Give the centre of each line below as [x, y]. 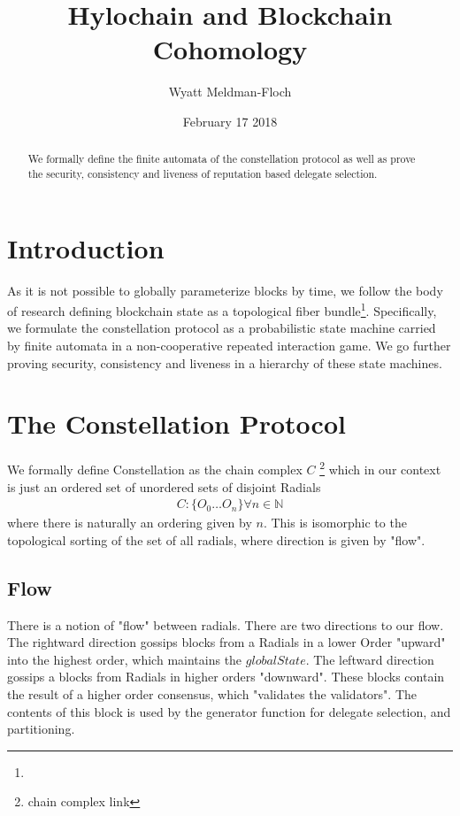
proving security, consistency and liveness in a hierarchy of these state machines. [225, 362]
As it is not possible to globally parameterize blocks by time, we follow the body [225, 290]
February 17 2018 [230, 121]
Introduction [86, 247]
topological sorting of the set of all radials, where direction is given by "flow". [216, 539]
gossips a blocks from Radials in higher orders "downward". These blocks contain [226, 677]
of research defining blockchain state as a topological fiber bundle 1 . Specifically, [222, 309]
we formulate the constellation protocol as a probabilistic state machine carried [222, 328]
